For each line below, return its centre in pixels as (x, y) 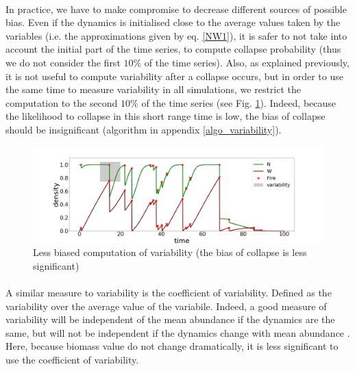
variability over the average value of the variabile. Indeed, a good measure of (166, 306)
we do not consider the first (63, 62)
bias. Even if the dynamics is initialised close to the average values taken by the (173, 22)
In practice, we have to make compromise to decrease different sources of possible (176, 9)
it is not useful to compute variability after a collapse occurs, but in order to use (174, 76)
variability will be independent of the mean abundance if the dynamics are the (170, 319)
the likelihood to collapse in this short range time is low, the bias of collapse (166, 116)
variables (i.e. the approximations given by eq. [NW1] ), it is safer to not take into (176, 35)
